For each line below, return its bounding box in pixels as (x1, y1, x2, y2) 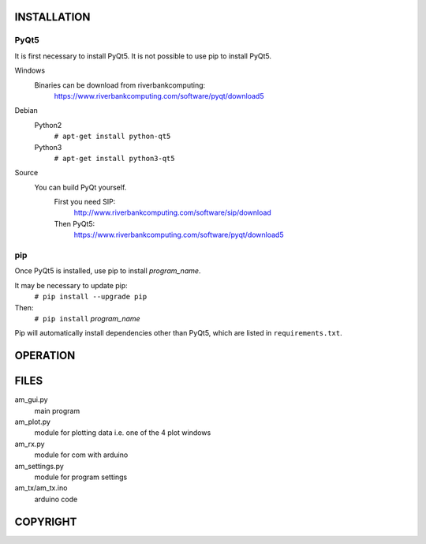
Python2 (34, 120, 62, 129)
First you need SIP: (54, 197, 116, 207)
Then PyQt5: (54, 219, 95, 228)
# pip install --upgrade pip (34, 292, 148, 302)
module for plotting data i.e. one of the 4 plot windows (34, 428, 211, 437)
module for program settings (34, 472, 128, 482)
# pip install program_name (34, 313, 141, 323)
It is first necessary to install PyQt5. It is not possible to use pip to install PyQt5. (14, 51, 272, 61)
